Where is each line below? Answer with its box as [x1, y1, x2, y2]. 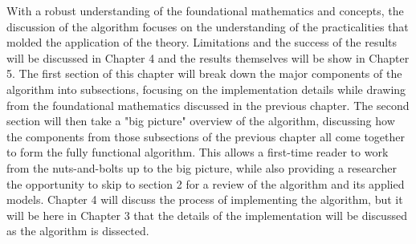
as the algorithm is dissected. [6, 222, 149, 239]
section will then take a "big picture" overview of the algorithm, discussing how [6, 112, 395, 129]
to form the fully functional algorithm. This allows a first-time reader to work [6, 144, 389, 161]
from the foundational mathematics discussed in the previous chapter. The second [6, 96, 410, 113]
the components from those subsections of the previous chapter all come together [6, 128, 406, 144]
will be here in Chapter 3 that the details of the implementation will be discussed [6, 206, 407, 223]
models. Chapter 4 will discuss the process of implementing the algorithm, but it [6, 191, 403, 208]
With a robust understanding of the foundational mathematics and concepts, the [6, 2, 404, 18]
